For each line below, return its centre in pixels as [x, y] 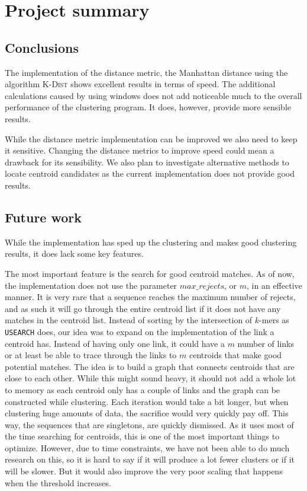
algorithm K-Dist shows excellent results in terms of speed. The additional [140, 84]
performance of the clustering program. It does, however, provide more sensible [148, 107]
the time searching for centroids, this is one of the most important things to [142, 436]
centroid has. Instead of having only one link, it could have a [115, 343]
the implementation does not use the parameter [91, 285]
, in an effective [274, 285]
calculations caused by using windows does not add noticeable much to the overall [153, 95]
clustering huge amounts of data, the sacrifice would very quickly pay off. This [147, 413]
